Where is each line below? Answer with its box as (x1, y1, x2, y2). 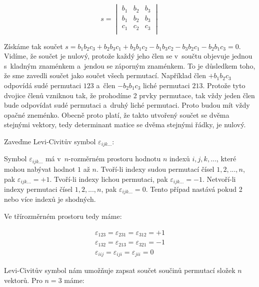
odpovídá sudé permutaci (4, 80, 81, 91)
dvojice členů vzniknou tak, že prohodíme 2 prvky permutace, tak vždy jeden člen (4, 90, 255, 100)
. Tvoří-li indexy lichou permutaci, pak (49, 173, 168, 184)
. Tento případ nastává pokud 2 (145, 183, 242, 194)
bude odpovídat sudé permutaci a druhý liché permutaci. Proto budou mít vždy (4, 100, 250, 110)
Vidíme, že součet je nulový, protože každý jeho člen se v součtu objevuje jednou (4, 51, 252, 61)
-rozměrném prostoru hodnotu (68, 153, 161, 164)
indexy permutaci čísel (4, 183, 73, 194)
